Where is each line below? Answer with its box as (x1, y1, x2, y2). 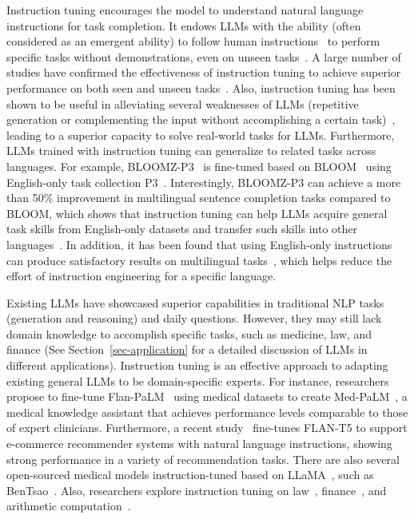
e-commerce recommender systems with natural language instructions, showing (6, 435, 392, 452)
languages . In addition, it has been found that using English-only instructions (6, 236, 392, 252)
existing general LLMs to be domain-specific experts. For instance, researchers (6, 372, 389, 389)
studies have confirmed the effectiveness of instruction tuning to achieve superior (6, 64, 401, 81)
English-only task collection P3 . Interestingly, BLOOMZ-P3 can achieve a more (6, 173, 401, 190)
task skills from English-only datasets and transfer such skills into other (6, 220, 358, 237)
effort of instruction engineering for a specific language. (6, 267, 277, 284)
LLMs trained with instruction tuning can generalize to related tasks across (6, 142, 376, 159)
